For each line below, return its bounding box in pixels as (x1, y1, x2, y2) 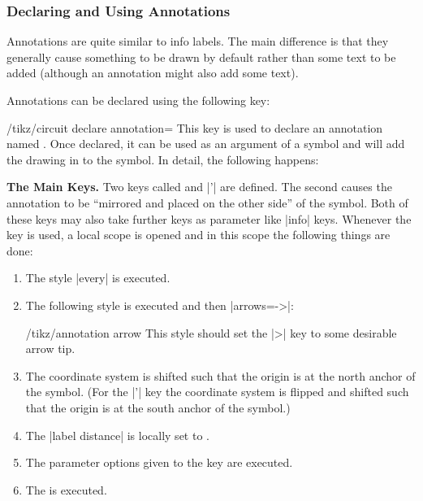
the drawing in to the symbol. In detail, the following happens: (6, 150, 319, 168)
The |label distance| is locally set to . (25, 426, 209, 443)
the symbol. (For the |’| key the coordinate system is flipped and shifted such (25, 383, 409, 400)
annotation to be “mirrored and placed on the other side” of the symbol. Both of (6, 194, 408, 211)
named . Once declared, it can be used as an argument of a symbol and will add (6, 135, 405, 152)
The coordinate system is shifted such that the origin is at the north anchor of (25, 367, 416, 384)
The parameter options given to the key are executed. (25, 454, 293, 471)
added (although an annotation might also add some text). (6, 64, 299, 81)
